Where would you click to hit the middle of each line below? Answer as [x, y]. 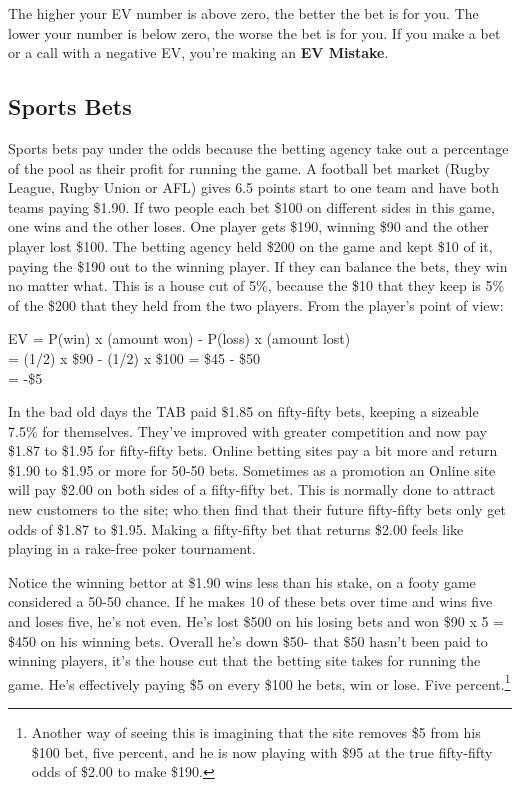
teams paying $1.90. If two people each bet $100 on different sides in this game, [251, 206]
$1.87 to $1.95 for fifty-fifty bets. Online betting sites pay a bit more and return [253, 450]
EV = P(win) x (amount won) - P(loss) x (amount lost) [179, 338]
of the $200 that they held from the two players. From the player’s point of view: [256, 304]
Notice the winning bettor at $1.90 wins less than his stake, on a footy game [242, 581]
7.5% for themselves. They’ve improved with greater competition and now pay [248, 430]
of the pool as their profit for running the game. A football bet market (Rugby [249, 167]
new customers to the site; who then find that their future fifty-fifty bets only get [257, 509]
